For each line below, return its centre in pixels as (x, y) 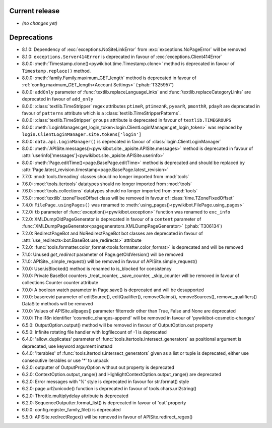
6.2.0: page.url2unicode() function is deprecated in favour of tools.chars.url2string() (109, 389)
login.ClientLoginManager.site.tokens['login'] (82, 135)
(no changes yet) (40, 23)
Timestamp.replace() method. (56, 71)
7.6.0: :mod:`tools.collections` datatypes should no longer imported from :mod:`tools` (110, 191)
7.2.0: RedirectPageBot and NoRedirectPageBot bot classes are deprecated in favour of (113, 233)
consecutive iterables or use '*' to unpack (65, 360)
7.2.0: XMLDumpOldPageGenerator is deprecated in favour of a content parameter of (112, 219)
